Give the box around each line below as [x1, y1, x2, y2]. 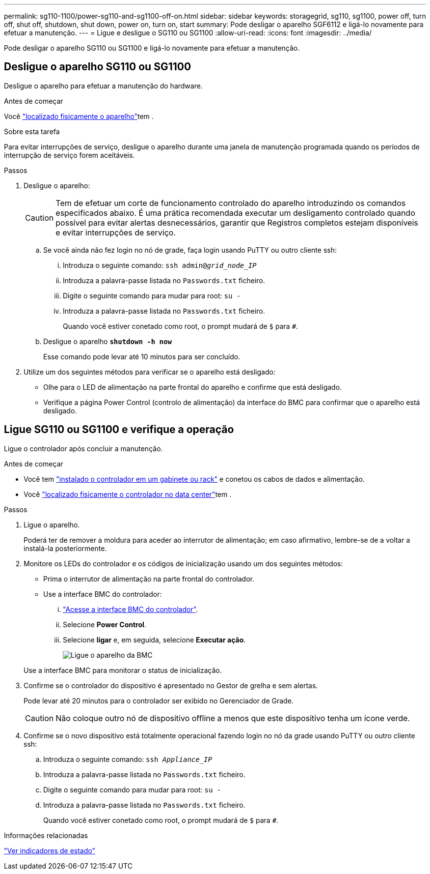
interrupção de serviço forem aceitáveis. [4, 150, 135, 159]
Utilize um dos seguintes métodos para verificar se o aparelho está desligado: [24, 367, 275, 376]
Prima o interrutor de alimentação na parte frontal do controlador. [43, 574, 254, 583]
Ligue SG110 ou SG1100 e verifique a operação [4, 423, 234, 436]
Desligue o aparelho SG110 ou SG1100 [4, 60, 191, 73]
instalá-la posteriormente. [24, 544, 107, 553]
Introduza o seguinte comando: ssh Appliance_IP [43, 755, 212, 763]
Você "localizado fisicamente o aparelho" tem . [4, 112, 154, 120]
